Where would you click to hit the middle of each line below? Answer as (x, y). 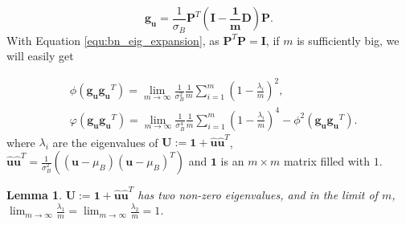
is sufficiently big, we (348, 40)
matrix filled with (326, 161)
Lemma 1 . (35, 194)
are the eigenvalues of (105, 142)
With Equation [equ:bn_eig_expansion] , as (113, 40)
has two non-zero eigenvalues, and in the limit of (258, 194)
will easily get (40, 56)
